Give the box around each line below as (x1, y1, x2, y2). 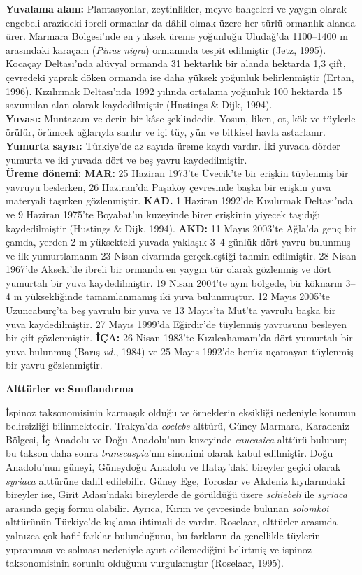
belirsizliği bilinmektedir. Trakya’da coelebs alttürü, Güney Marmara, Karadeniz (6, 418, 349, 433)
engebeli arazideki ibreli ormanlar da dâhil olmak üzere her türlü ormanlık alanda (6, 15, 356, 29)
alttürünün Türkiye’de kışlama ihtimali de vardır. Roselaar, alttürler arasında (6, 514, 338, 529)
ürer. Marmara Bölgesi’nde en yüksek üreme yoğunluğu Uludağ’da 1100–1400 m (6, 29, 348, 43)
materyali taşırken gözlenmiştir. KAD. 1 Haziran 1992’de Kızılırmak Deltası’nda (6, 193, 353, 208)
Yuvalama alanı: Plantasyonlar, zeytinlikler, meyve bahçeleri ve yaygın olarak (6, 1, 347, 15)
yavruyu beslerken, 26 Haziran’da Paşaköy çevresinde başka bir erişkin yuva (6, 179, 331, 194)
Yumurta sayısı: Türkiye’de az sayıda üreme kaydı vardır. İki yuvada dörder (6, 138, 340, 152)
